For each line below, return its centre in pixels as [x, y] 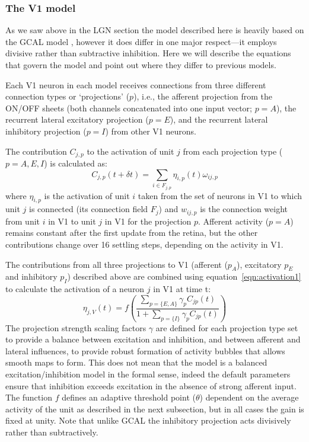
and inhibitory [31, 276]
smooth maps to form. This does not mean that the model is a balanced [136, 362]
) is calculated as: [76, 163]
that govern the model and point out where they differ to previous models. [141, 65]
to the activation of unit [130, 151]
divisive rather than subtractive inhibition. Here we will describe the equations [148, 53]
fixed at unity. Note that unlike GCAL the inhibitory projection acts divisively [148, 420]
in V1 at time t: [182, 289]
